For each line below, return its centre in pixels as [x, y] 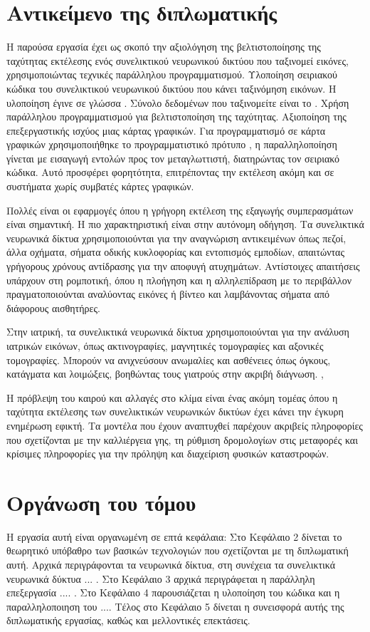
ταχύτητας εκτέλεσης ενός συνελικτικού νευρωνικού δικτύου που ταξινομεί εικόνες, [178, 60]
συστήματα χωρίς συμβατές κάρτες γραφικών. [100, 186]
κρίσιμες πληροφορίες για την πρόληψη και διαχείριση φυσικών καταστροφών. [168, 454]
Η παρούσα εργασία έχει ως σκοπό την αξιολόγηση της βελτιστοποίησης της [164, 47]
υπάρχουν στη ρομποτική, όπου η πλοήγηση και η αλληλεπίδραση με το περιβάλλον [179, 280]
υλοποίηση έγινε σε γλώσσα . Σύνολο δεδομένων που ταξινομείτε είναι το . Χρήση [178, 102]
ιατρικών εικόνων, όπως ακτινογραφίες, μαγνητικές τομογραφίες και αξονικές [165, 346]
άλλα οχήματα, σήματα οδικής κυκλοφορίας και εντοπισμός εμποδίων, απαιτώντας [175, 252]
